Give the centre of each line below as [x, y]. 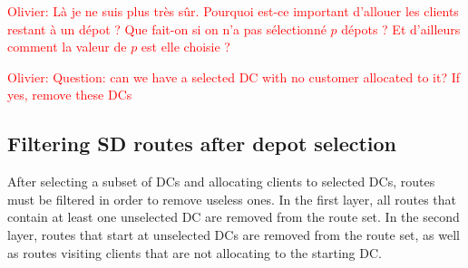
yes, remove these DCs [70, 95]
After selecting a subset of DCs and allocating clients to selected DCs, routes [221, 182]
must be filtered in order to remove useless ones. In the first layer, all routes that [232, 199]
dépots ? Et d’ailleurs [401, 29]
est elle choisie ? [185, 47]
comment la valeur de [67, 47]
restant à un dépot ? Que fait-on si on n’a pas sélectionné [167, 29]
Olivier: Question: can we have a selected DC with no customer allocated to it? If [234, 77]
